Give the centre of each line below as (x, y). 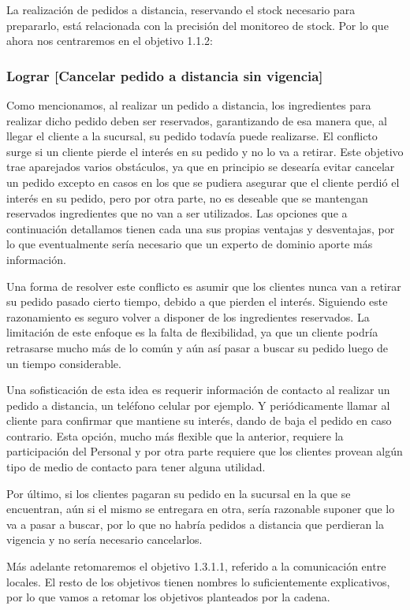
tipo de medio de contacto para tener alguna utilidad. (136, 467)
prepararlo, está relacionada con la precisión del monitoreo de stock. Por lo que (198, 25)
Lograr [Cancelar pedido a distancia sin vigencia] (165, 75)
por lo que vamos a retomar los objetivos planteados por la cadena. (168, 597)
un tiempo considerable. (64, 363)
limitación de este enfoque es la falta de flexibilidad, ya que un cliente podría (192, 332)
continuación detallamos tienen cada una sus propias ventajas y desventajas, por (201, 228)
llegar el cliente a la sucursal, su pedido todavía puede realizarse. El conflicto (192, 136)
